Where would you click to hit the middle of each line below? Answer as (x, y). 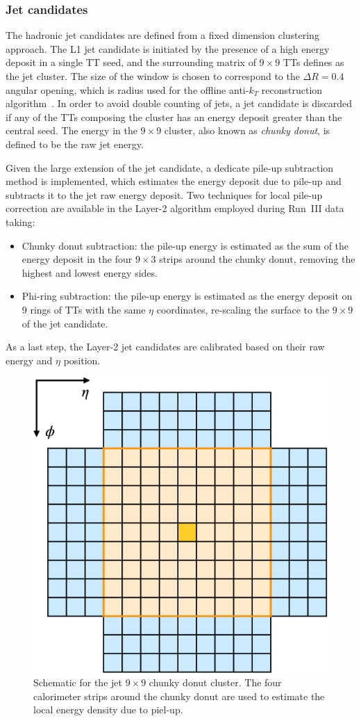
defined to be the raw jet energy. (75, 144)
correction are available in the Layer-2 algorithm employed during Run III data (175, 208)
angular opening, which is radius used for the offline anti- (127, 89)
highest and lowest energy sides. (90, 272)
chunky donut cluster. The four (215, 682)
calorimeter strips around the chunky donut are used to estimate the (179, 696)
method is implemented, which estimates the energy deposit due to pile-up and (174, 181)
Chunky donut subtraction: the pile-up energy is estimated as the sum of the (185, 245)
